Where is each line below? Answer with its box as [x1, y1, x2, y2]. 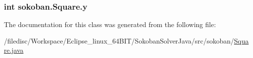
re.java [4, 45, 24, 55]
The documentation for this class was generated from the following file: [4, 19, 216, 29]
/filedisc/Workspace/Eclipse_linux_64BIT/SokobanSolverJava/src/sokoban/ [4, 35, 234, 45]
